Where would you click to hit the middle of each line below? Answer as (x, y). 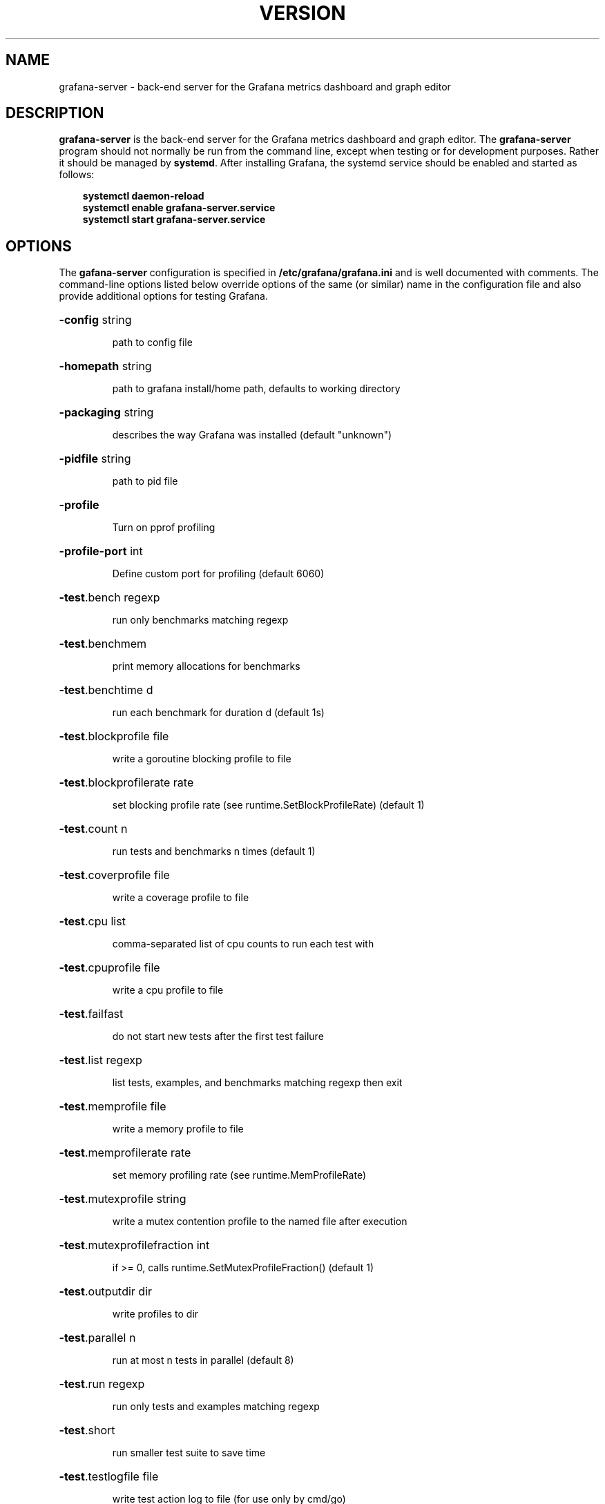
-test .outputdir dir (106, 1292)
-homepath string (105, 366)
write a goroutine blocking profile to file (202, 759)
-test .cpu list (92, 922)
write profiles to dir (155, 1314)
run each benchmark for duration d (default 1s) (218, 713)
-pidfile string (95, 459)
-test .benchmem (103, 644)
